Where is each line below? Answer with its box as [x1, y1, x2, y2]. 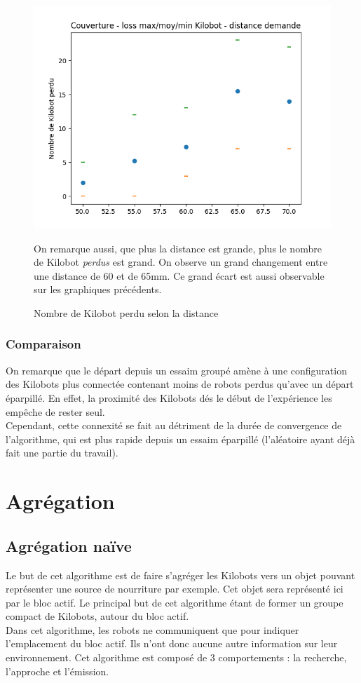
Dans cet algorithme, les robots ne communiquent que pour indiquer [6, 622, 299, 637]
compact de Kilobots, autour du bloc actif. [6, 609, 189, 623]
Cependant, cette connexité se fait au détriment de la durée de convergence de [6, 418, 342, 433]
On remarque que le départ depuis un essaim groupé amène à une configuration [6, 363, 347, 377]
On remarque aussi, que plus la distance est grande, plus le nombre [34, 241, 322, 255]
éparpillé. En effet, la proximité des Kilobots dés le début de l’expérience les [6, 390, 332, 405]
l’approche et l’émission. [6, 663, 109, 678]
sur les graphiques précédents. [34, 282, 162, 297]
